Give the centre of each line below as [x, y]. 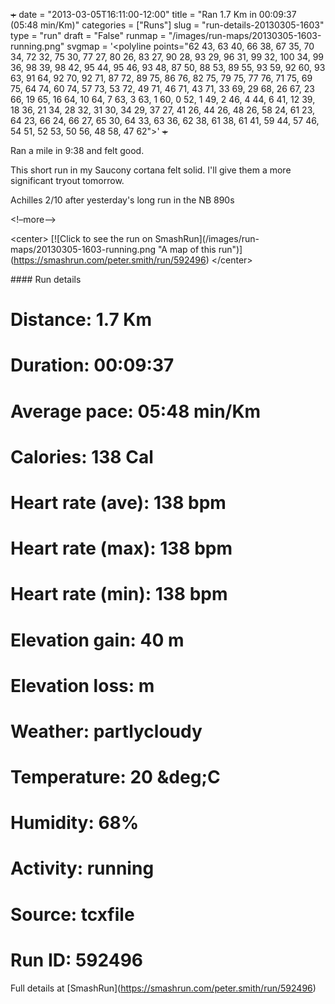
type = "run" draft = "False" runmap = [88, 35]
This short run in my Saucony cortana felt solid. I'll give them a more [151, 170]
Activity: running [82, 868]
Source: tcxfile [72, 914]
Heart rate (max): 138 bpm [121, 548]
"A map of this [187, 249]
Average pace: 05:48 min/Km [136, 411]
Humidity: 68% [75, 823]
